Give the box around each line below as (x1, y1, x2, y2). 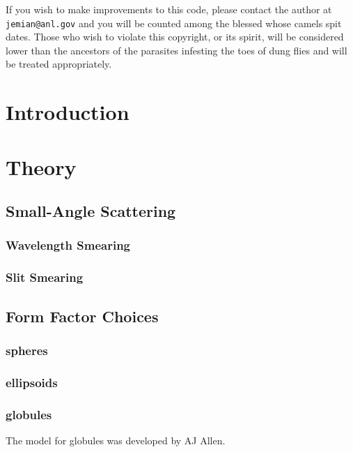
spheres (6, 341, 48, 359)
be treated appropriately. (6, 56, 112, 71)
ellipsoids (6, 373, 58, 391)
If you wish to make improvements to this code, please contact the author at (6, 2, 332, 16)
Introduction (6, 98, 130, 126)
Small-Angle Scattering (6, 200, 176, 222)
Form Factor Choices (6, 305, 159, 326)
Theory (6, 152, 77, 181)
